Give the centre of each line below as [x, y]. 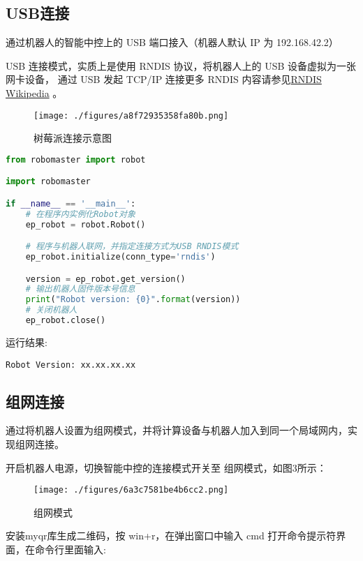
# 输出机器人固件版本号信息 [80, 289]
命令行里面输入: [70, 549]
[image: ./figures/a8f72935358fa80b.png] [131, 115]
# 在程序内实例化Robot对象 [80, 214]
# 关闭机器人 [51, 310]
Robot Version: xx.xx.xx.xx [71, 365]
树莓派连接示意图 [73, 138]
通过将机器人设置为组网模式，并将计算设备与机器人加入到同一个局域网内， [177, 430]
